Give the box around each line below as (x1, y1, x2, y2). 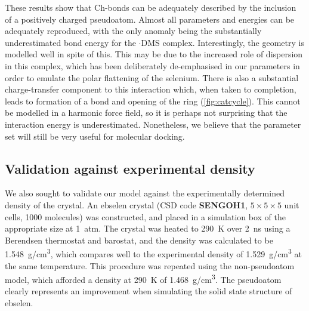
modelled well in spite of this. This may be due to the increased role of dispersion (5, 48, 303, 60)
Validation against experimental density (5, 159, 255, 177)
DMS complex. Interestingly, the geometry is (141, 36, 304, 48)
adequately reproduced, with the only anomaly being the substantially (5, 24, 262, 37)
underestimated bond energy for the (5, 36, 136, 48)
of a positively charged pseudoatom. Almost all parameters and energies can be (5, 13, 295, 25)
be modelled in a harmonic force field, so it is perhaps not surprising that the (5, 106, 288, 119)
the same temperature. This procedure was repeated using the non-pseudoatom (5, 259, 295, 272)
